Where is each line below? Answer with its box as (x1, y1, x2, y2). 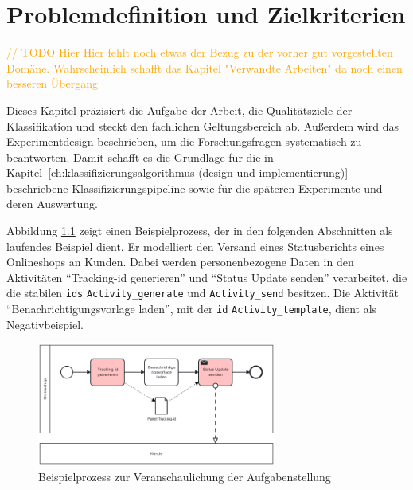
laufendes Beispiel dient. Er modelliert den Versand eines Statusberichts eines (6, 237, 384, 254)
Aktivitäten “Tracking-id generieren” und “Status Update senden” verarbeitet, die (6, 269, 407, 285)
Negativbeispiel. (6, 316, 84, 332)
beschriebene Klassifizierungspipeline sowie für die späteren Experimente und (6, 179, 383, 196)
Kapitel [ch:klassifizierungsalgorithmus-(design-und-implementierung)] (6, 164, 349, 181)
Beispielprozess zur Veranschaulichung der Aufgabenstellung (38, 468, 331, 484)
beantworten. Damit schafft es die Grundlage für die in (6, 148, 274, 165)
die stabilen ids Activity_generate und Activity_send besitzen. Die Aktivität (6, 284, 399, 301)
